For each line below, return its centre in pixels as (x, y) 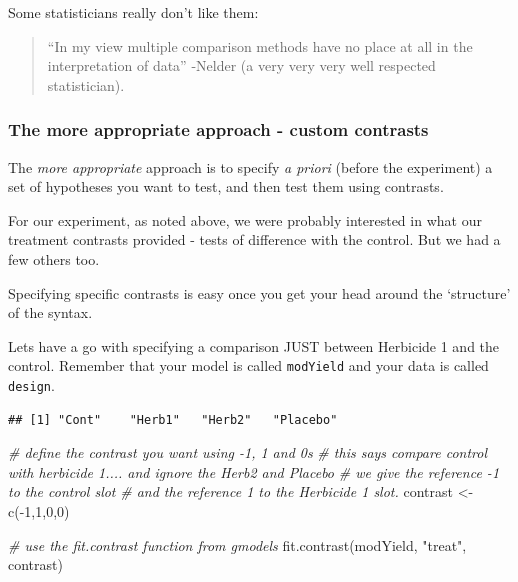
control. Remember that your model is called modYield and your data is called (248, 365)
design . (31, 385)
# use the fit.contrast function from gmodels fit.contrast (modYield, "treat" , (237, 544)
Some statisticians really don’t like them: (133, 12)
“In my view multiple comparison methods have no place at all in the (260, 45)
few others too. (54, 258)
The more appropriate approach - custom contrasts (218, 129)
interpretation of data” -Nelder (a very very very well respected (241, 65)
